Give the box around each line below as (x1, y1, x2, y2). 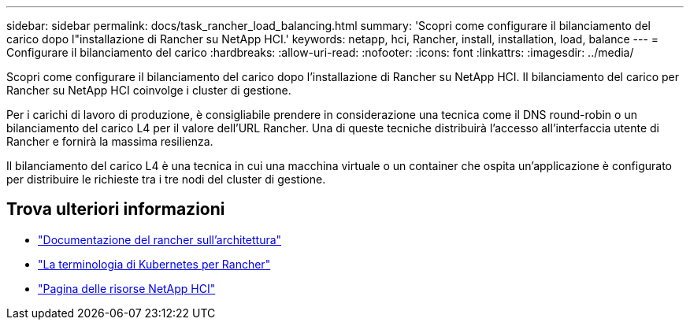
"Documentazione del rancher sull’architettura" (38, 232, 282, 246)
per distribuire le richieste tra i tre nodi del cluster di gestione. (6, 172, 326, 186)
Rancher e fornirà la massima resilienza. (6, 135, 213, 148)
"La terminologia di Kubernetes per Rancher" (38, 257, 271, 271)
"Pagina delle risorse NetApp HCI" (38, 281, 216, 295)
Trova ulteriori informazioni (6, 199, 225, 220)
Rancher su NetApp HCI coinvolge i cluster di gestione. (6, 83, 291, 97)
